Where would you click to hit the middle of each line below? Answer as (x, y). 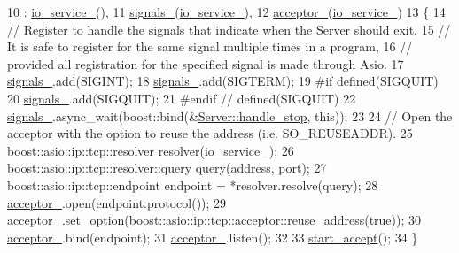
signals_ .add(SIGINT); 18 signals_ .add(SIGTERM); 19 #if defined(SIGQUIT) (223, 81)
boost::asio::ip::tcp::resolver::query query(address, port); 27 (167, 168)
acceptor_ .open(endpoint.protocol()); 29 (117, 202)
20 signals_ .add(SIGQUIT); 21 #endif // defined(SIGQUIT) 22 (182, 98)
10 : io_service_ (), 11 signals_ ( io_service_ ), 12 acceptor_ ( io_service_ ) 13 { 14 (226, 11)
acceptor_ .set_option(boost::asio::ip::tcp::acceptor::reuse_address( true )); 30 (214, 220)
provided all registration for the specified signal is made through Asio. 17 (206, 63)
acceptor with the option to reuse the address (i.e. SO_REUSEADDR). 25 (210, 133)
